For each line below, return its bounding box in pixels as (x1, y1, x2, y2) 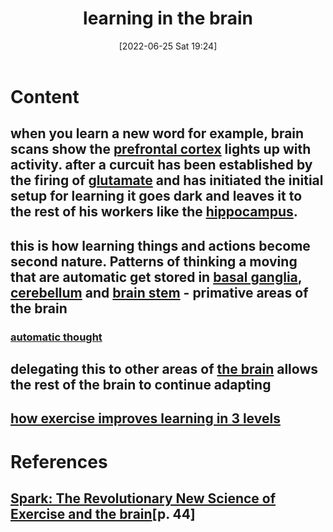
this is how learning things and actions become (10, 237, 311, 254)
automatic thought (10, 330, 103, 344)
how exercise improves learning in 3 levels (10, 410, 281, 427)
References (10, 450, 108, 473)
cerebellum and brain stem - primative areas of (10, 284, 309, 301)
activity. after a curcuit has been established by (10, 157, 313, 174)
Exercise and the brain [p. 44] (10, 506, 196, 522)
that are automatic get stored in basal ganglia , (10, 268, 303, 286)
